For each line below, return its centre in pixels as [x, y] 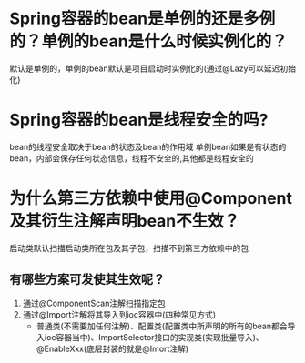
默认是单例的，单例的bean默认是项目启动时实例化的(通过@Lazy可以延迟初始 [153, 68]
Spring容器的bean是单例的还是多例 [142, 19]
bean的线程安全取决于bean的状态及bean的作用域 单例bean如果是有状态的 [148, 146]
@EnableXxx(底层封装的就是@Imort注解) [112, 348]
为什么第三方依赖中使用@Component [151, 199]
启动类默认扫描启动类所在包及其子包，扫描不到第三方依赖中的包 [129, 247]
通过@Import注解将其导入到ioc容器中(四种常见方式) [119, 314]
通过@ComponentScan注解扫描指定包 [94, 303]
